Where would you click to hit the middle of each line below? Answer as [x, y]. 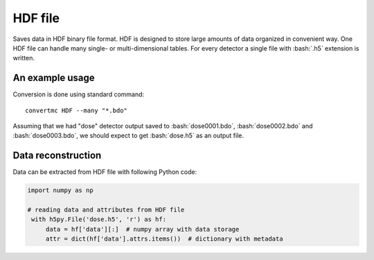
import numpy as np [60, 190]
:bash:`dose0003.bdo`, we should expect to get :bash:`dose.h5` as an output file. [128, 136]
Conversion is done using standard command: [79, 94]
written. [24, 58]
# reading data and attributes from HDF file [106, 210]
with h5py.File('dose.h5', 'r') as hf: [99, 219]
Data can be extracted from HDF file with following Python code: [105, 172]
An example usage [54, 78]
